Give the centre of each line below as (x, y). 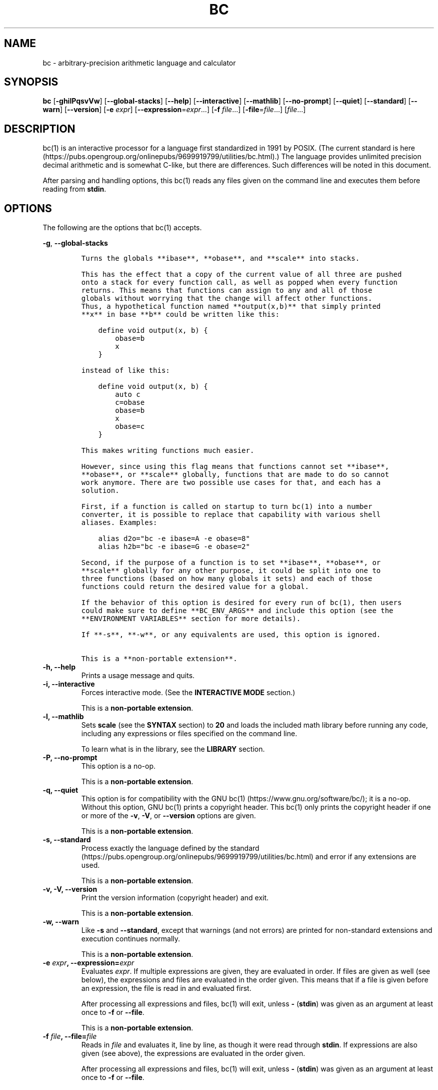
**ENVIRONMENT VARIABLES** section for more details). (191, 619)
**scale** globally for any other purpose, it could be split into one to (231, 571)
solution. (100, 491)
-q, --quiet (60, 790)
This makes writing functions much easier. (168, 451)
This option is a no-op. (118, 766)
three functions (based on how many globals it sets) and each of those (227, 579)
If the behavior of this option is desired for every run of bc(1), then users (241, 603)
